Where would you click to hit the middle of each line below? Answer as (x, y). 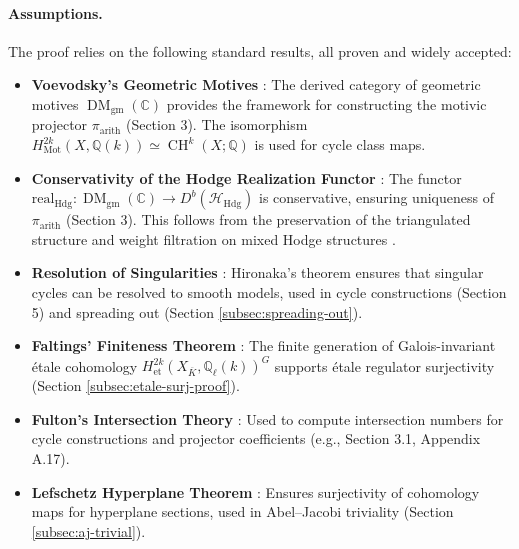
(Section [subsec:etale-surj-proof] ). (135, 385)
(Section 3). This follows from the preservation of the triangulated (268, 219)
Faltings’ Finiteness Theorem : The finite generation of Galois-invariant (263, 345)
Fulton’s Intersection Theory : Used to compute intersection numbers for (267, 418)
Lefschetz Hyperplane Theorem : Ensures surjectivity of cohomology (255, 491)
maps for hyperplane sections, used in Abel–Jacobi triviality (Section (242, 511)
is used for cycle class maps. (340, 144)
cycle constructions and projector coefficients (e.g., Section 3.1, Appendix (256, 438)
